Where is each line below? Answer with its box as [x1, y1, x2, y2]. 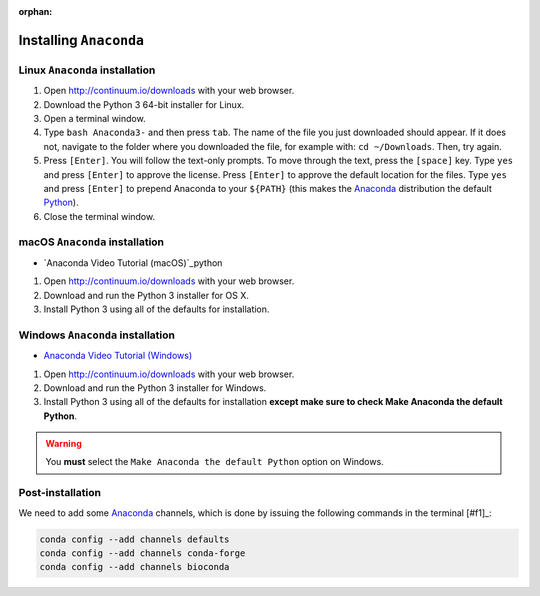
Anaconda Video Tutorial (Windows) [43, 350, 193, 362]
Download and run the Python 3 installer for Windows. [43, 381, 267, 394]
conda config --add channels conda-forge [39, 547, 246, 559]
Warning [45, 438, 82, 450]
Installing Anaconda [18, 31, 145, 49]
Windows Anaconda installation [18, 328, 175, 342]
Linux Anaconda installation [18, 63, 156, 77]
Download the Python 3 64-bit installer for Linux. [43, 98, 245, 110]
